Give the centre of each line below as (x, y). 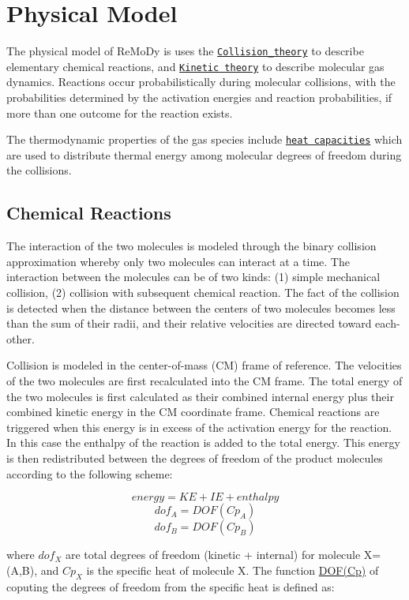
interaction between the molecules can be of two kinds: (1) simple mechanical (193, 277)
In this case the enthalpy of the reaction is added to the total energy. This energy (203, 442)
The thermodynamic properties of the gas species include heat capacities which (204, 139)
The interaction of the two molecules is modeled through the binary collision (191, 246)
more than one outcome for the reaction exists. (120, 112)
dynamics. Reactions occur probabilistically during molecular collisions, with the (201, 82)
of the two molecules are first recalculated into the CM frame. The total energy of (204, 381)
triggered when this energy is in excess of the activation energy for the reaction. (199, 427)
